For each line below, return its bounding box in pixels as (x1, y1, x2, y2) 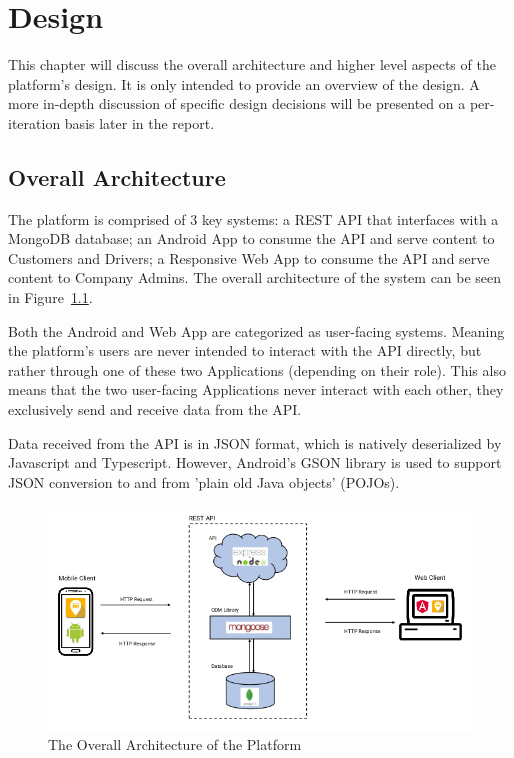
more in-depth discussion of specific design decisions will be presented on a (8, 93, 466, 114)
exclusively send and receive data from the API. (8, 399, 302, 420)
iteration (8, 112, 61, 133)
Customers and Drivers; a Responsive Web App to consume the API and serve (8, 247, 490, 268)
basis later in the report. (64, 112, 215, 133)
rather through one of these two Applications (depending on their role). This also (8, 359, 506, 380)
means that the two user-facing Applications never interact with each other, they (8, 379, 504, 400)
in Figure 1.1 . (8, 287, 93, 308)
